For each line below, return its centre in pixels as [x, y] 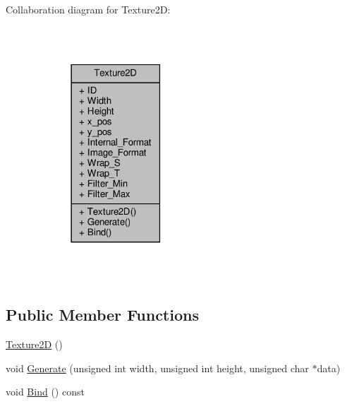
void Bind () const [45, 392]
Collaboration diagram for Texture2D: [88, 9]
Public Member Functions [102, 315]
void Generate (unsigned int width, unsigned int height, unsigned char [157, 368]
